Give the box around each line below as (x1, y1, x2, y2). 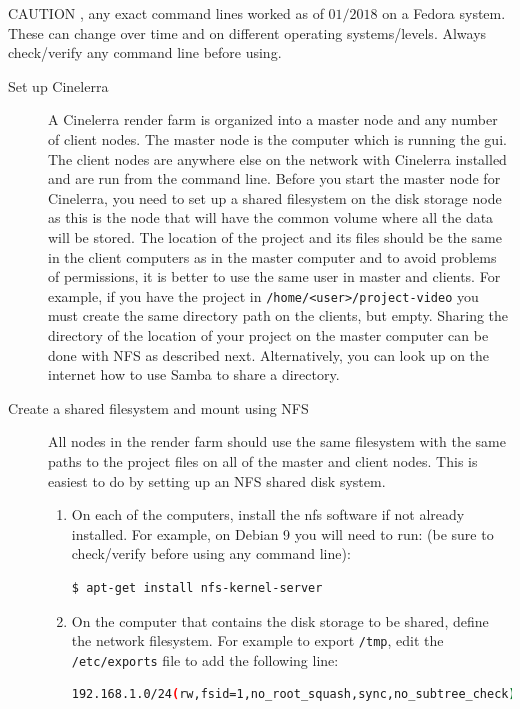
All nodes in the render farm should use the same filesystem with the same (48, 431, 506, 452)
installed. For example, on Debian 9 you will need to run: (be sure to (71, 523, 494, 544)
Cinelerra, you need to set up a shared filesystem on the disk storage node (48, 187, 502, 208)
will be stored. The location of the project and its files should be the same (48, 226, 502, 247)
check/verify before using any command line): (71, 543, 351, 564)
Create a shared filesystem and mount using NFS (8, 397, 309, 418)
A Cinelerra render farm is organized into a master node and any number (48, 109, 498, 130)
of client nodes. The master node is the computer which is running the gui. (48, 128, 507, 149)
